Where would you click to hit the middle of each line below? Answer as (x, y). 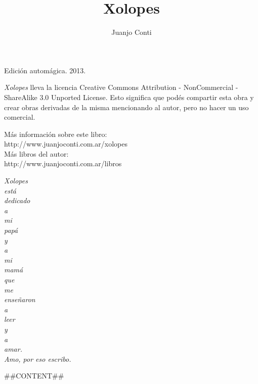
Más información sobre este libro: (56, 134)
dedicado (17, 200)
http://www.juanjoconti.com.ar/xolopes (66, 144)
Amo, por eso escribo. (38, 358)
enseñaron (20, 299)
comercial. (20, 117)
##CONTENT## (34, 376)
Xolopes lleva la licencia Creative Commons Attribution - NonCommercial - (121, 87)
